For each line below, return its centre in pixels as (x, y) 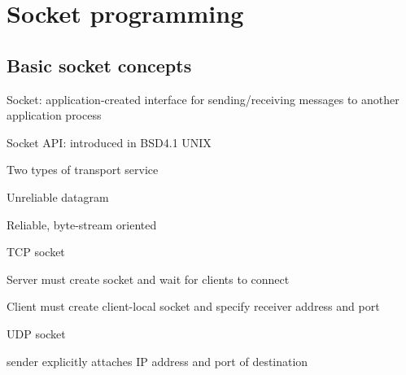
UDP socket (36, 333)
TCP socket (36, 252)
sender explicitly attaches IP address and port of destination (157, 361)
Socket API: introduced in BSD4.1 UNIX (109, 142)
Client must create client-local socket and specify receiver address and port (193, 306)
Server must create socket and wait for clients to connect (148, 279)
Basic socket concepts (99, 65)
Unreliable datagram (58, 196)
